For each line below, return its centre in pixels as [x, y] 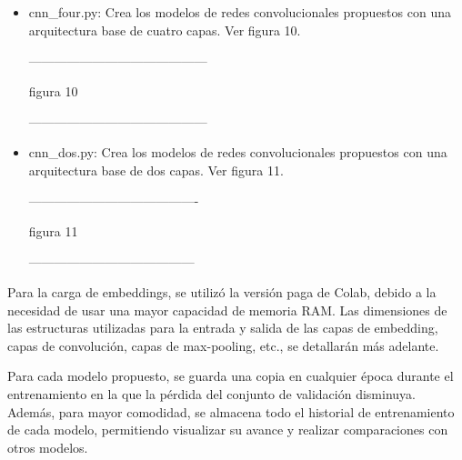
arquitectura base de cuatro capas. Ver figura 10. [165, 30]
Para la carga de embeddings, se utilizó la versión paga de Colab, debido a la [222, 291]
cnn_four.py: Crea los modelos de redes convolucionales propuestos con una [240, 12]
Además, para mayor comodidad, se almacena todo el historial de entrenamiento [231, 411]
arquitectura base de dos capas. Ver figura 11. [156, 170]
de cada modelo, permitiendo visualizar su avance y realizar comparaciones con [228, 430]
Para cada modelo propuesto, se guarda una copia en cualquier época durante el [231, 376]
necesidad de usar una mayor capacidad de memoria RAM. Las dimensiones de [227, 310]
